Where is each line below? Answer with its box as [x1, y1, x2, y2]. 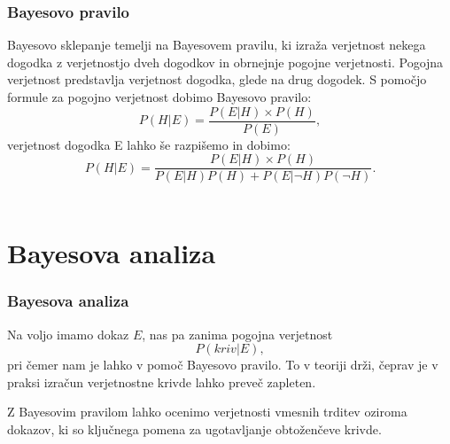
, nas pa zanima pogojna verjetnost [142, 324, 333, 343]
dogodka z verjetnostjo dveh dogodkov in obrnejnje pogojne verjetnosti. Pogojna [7, 52, 444, 71]
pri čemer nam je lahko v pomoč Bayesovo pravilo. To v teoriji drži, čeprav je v [7, 355, 438, 374]
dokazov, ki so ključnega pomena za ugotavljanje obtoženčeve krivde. [7, 419, 382, 438]
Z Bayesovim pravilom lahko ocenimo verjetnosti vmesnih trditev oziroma [7, 402, 407, 421]
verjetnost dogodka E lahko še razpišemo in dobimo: [7, 135, 291, 153]
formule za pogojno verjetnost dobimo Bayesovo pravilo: [7, 88, 312, 105]
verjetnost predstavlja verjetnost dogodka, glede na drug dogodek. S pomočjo [7, 70, 427, 89]
